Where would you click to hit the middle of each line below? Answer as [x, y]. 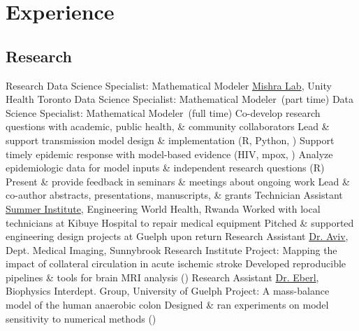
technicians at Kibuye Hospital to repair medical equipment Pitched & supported [180, 222]
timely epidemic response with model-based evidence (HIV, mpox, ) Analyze [169, 154]
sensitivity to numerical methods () [81, 318]
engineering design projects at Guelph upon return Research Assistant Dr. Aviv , [177, 236]
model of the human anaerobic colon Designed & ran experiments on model [167, 305]
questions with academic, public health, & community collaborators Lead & [168, 126]
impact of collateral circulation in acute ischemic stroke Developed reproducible [176, 263]
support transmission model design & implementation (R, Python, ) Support [170, 140]
